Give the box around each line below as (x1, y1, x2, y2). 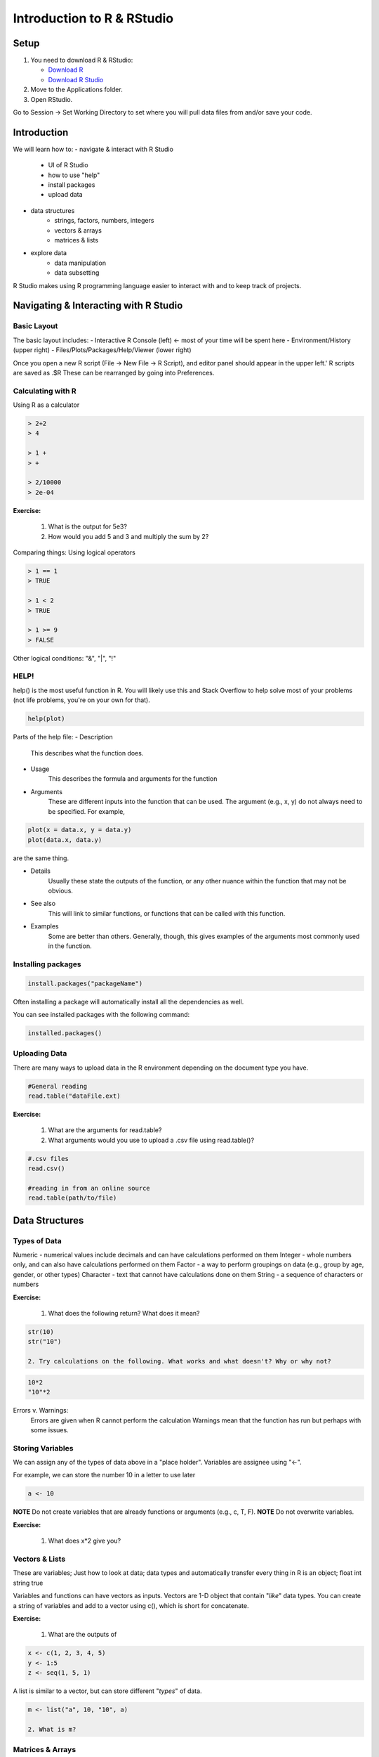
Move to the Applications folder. (30, 85, 123, 94)
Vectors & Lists (13, 1554, 66, 1564)
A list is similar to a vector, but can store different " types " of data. (13, 1687, 203, 1695)
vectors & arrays (54, 226, 102, 235)
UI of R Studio (48, 161, 88, 169)
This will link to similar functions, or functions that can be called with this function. (48, 909, 286, 917)
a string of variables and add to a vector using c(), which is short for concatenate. (13, 1601, 249, 1609)
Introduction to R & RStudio (13, 11, 174, 26)
